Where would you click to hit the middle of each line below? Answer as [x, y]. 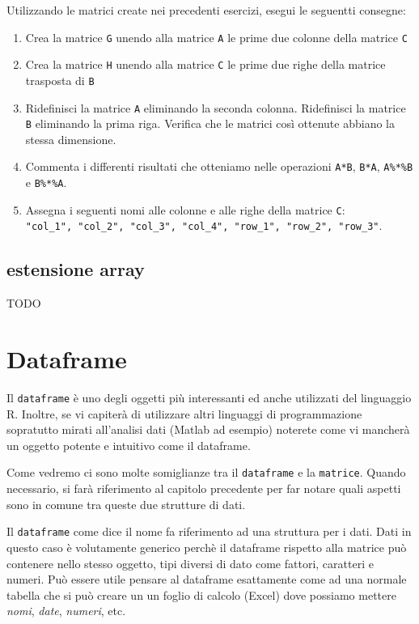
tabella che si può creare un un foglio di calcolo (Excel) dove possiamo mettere [201, 594]
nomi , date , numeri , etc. [66, 611]
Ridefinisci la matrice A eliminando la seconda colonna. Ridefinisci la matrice [216, 107]
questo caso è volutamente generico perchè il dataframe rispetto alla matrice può [207, 547]
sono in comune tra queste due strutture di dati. [126, 504]
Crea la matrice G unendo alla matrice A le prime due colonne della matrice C [216, 37]
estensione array [76, 269]
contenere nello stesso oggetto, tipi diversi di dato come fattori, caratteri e [190, 563]
